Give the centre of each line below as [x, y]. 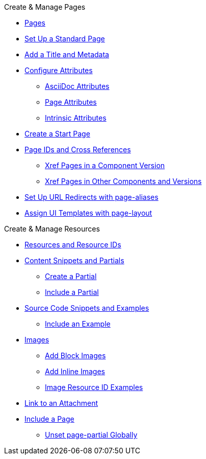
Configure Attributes [59, 70]
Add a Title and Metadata [67, 54]
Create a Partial [71, 276]
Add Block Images [75, 355]
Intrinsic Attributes [76, 118]
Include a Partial [72, 292]
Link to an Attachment [61, 403]
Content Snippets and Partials [74, 260]
